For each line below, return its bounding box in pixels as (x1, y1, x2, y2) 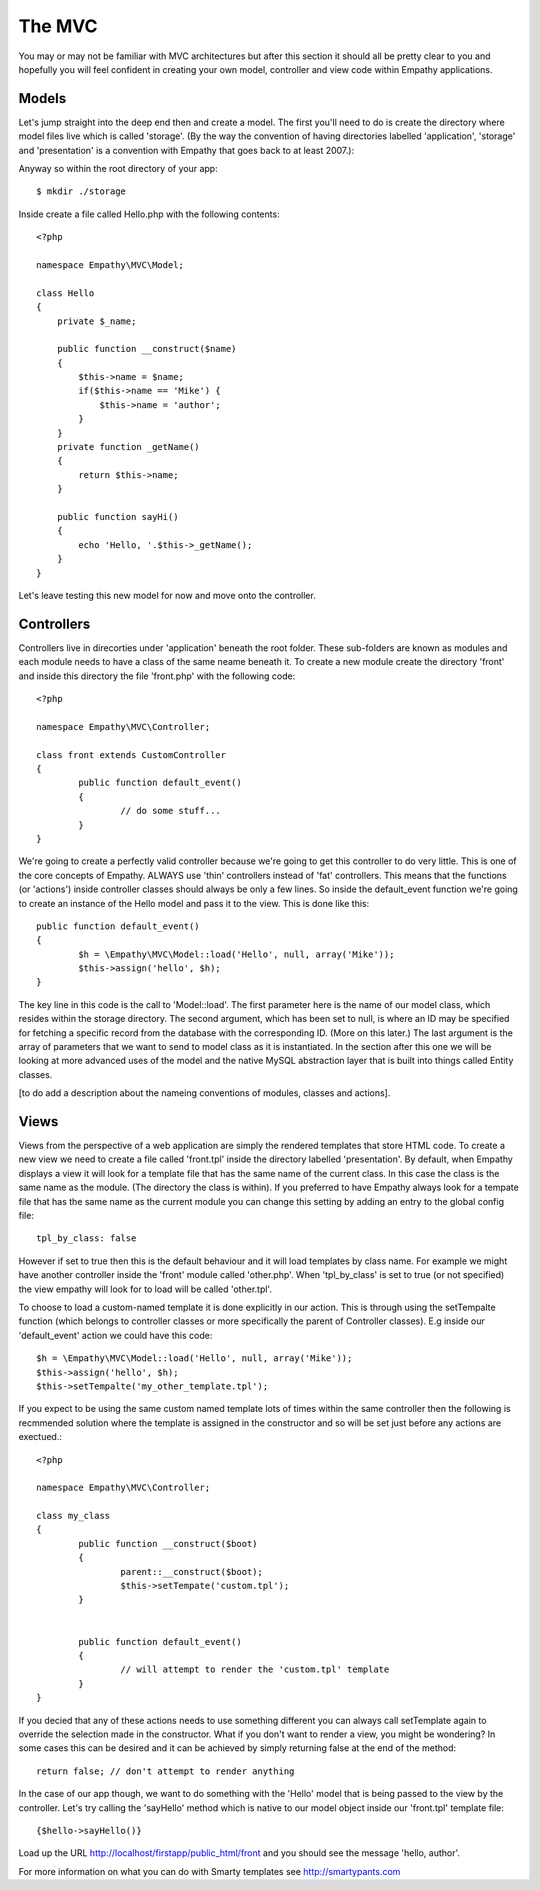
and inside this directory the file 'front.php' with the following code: (18, 670, 296, 682)
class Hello (36, 287, 95, 299)
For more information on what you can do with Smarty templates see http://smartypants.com (18, 1865, 401, 1877)
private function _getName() (56, 441, 200, 453)
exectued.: (18, 1431, 62, 1443)
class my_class (36, 1510, 111, 1522)
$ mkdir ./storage (36, 186, 127, 197)
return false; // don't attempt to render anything (36, 1765, 295, 1777)
